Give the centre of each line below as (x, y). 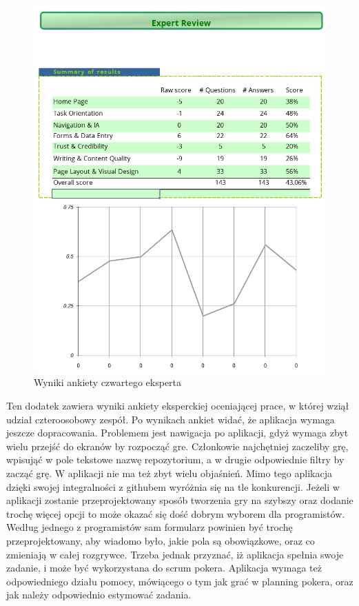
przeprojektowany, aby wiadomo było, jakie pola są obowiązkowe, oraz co (161, 540)
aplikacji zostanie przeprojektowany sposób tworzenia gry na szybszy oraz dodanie (180, 500)
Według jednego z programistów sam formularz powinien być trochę (150, 527)
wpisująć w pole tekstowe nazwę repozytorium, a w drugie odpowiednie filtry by (175, 459)
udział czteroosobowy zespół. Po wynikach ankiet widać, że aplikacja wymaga (171, 419)
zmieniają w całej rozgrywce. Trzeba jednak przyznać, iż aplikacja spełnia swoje (175, 554)
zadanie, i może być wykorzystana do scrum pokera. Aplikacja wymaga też (164, 568)
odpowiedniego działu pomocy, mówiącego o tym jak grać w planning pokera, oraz (180, 581)
